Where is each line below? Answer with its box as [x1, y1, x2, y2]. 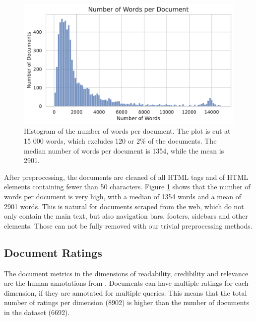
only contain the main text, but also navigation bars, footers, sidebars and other [4, 211, 248, 221]
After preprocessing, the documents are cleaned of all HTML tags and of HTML [4, 171, 248, 182]
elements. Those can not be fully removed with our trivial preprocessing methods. [4, 220, 253, 231]
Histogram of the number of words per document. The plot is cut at [24, 126, 231, 136]
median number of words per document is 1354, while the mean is [24, 145, 224, 156]
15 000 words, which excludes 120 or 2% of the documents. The [24, 136, 217, 146]
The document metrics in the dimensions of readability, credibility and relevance [4, 268, 249, 278]
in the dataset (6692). [4, 307, 70, 317]
